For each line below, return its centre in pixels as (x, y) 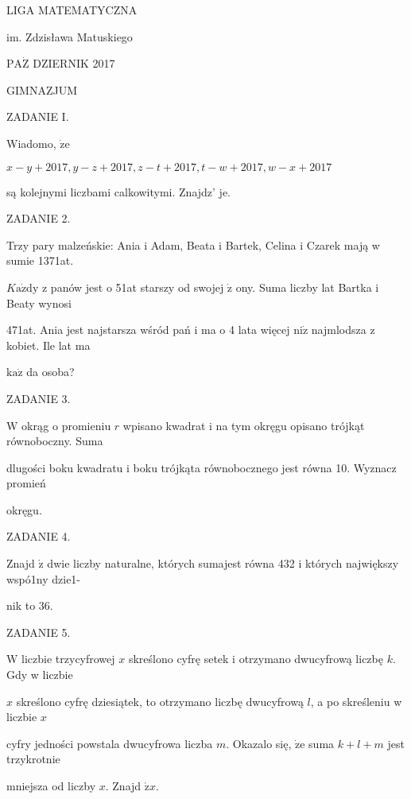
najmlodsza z (343, 330)
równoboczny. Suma (55, 441)
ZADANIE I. (38, 116)
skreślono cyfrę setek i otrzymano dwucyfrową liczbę (256, 659)
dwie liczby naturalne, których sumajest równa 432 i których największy (223, 563)
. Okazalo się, (259, 743)
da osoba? (50, 372)
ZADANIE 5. (39, 632)
